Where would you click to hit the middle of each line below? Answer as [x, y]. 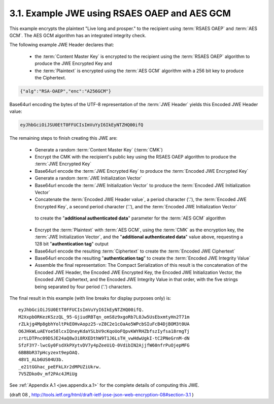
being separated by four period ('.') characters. [84, 287]
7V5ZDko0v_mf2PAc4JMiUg [48, 374]
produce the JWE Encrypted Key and [74, 64]
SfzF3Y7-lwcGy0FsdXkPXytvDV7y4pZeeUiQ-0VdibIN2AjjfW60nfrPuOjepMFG [104, 345]
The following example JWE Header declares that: [62, 45]
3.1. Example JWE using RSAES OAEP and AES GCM [120, 13]
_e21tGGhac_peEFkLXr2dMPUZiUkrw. [60, 367]
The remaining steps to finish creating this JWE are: [63, 138]
